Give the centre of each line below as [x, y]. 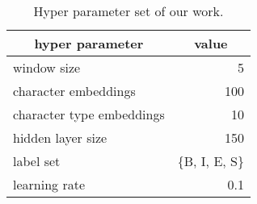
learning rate [49, 184]
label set [37, 161]
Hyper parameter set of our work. [128, 11]
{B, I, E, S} [211, 161]
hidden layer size [60, 137]
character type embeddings [89, 114]
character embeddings [74, 91]
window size [47, 67]
